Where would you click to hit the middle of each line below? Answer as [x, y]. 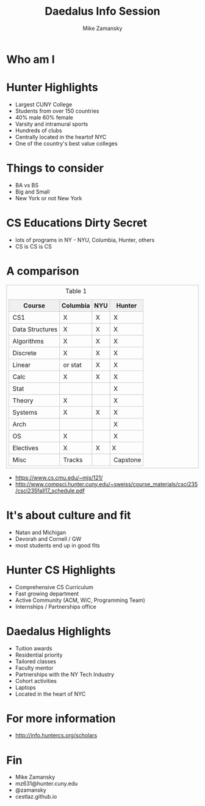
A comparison [43, 271]
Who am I [31, 59]
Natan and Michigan [40, 532]
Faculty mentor [34, 668]
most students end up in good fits [58, 545]
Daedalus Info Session [103, 11]
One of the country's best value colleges [66, 143]
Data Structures [35, 329]
